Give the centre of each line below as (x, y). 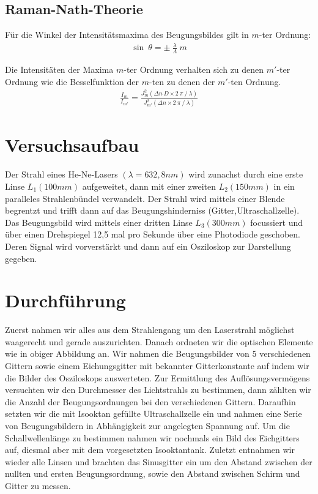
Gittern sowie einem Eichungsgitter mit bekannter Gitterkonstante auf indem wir (157, 366)
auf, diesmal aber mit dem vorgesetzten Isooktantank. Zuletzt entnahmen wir (150, 450)
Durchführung (65, 300)
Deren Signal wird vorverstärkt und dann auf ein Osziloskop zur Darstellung (148, 246)
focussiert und (277, 222)
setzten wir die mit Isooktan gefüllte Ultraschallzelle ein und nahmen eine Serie (153, 414)
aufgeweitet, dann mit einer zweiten (149, 186)
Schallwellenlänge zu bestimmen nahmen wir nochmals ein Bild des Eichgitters (152, 437)
